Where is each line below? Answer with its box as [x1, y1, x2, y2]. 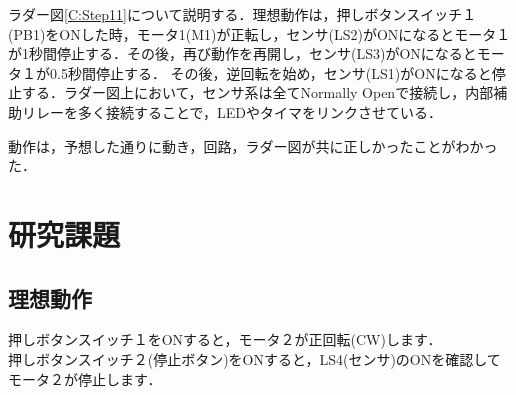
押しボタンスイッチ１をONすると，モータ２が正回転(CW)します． [8, 329, 442, 350]
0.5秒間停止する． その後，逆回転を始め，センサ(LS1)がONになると [49, 62, 492, 83]
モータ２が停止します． [8, 368, 162, 389]
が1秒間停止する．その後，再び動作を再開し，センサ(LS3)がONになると [8, 43, 477, 64]
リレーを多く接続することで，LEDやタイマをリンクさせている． [21, 101, 442, 122]
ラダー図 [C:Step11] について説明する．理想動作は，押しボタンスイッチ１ [8, 4, 477, 24]
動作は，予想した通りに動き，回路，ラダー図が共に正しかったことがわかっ [8, 135, 498, 156]
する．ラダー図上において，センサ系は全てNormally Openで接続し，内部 [21, 82, 494, 103]
